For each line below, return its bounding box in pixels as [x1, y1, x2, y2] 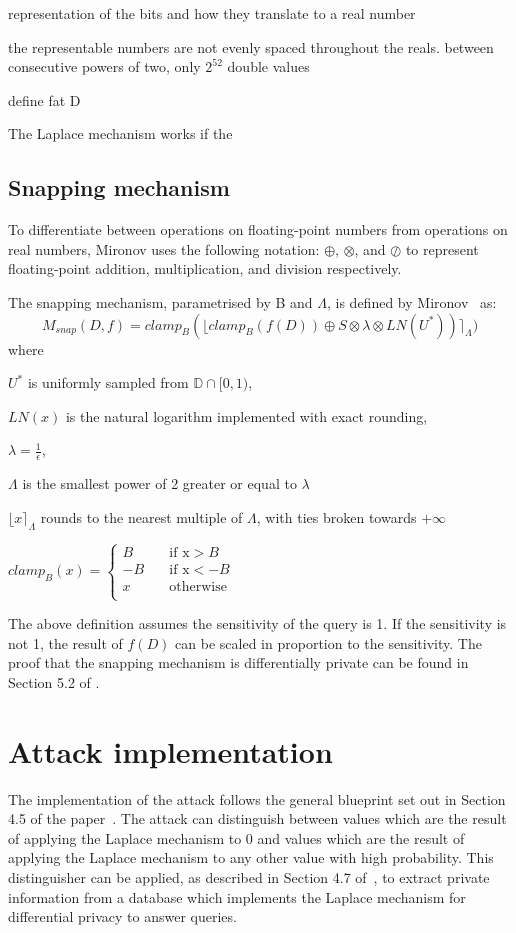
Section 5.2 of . [8, 671, 100, 692]
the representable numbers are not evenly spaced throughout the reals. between [8, 36, 494, 57]
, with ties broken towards [256, 506, 417, 527]
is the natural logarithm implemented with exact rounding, [65, 405, 428, 426]
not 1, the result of [8, 632, 123, 653]
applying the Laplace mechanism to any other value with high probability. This [8, 847, 494, 868]
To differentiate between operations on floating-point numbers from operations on [8, 219, 508, 240]
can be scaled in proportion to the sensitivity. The [175, 632, 482, 653]
